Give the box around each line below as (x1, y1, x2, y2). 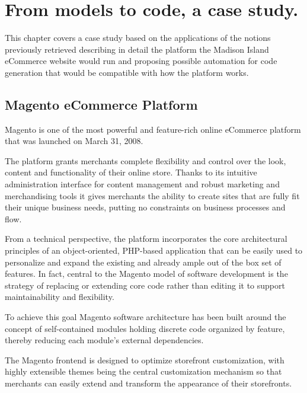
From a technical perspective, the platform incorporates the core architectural (5, 232, 287, 245)
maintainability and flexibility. (5, 290, 114, 303)
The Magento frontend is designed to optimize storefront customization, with (5, 353, 284, 366)
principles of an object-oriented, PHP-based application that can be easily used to (5, 244, 303, 257)
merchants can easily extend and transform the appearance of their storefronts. (5, 376, 292, 389)
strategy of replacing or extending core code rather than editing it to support (5, 279, 285, 291)
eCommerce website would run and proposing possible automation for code (5, 55, 277, 67)
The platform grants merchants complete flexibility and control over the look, (5, 154, 286, 167)
